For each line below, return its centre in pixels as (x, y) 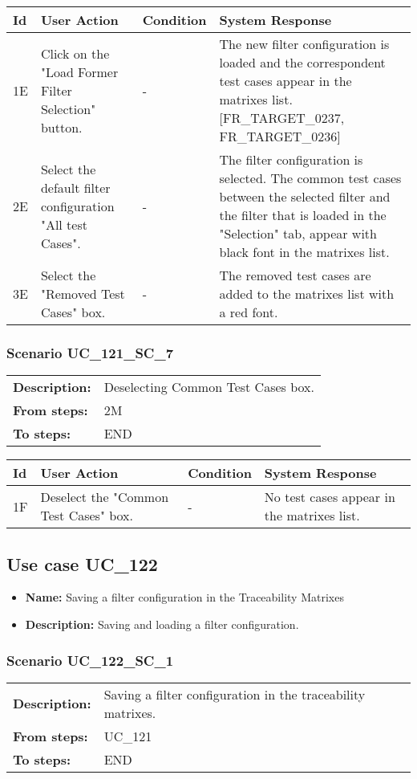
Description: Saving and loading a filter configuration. (162, 624)
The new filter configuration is (304, 44)
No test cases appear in (330, 497)
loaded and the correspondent (302, 62)
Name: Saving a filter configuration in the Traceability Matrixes (184, 597)
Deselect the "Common (105, 497)
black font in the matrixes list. (304, 252)
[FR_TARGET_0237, (282, 118)
